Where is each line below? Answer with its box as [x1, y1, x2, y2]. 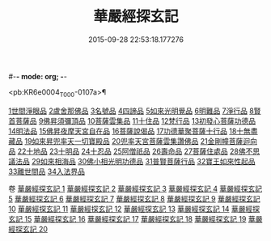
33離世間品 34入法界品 [8, 167, 85, 176]
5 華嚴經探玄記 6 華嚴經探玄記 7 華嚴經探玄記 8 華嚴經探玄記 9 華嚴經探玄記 [8, 193, 260, 203]
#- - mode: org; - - [8, 71, 67, 81]
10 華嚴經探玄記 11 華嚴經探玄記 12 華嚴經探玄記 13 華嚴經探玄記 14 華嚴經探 [8, 204, 260, 214]
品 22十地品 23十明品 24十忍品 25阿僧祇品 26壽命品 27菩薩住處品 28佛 [8, 146, 246, 156]
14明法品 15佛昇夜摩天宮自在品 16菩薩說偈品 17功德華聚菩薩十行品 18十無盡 [8, 126, 258, 136]
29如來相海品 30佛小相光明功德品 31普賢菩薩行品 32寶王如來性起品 [31, 156, 256, 166]
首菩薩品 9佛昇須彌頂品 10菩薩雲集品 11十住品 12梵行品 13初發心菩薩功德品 [8, 116, 256, 125]
